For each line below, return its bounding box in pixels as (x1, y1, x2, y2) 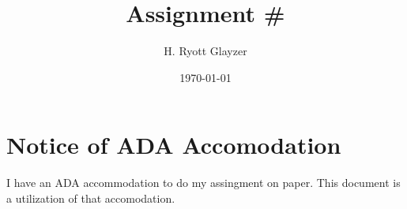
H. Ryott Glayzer (164, 43, 247, 59)
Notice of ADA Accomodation (6, 129, 341, 161)
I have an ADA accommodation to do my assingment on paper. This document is (6, 174, 401, 191)
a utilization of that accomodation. (6, 189, 175, 206)
